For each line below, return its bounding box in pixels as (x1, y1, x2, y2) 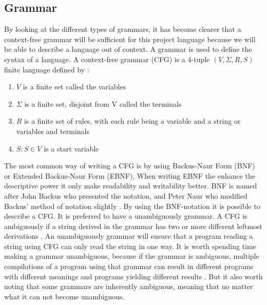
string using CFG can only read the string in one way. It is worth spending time (4, 240, 256, 251)
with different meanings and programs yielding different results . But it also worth (4, 271, 263, 281)
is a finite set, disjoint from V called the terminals (24, 98, 182, 109)
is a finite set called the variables (23, 81, 126, 92)
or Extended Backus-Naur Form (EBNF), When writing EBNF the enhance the (4, 170, 255, 181)
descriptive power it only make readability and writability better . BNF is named (4, 180, 257, 191)
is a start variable (44, 143, 99, 154)
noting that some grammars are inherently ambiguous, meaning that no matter (4, 281, 253, 292)
